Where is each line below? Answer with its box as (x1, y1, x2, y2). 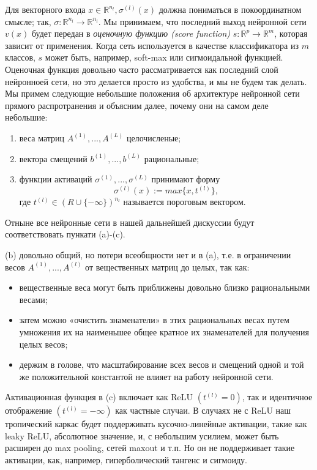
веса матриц (19, 131, 65, 144)
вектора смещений (19, 152, 88, 165)
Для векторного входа (5, 3, 86, 15)
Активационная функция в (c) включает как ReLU (5, 390, 193, 403)
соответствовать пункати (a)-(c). (5, 228, 125, 241)
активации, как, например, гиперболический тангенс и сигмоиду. (5, 453, 247, 466)
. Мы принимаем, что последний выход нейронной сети (98, 15, 307, 28)
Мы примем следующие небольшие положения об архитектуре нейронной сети (5, 87, 300, 100)
